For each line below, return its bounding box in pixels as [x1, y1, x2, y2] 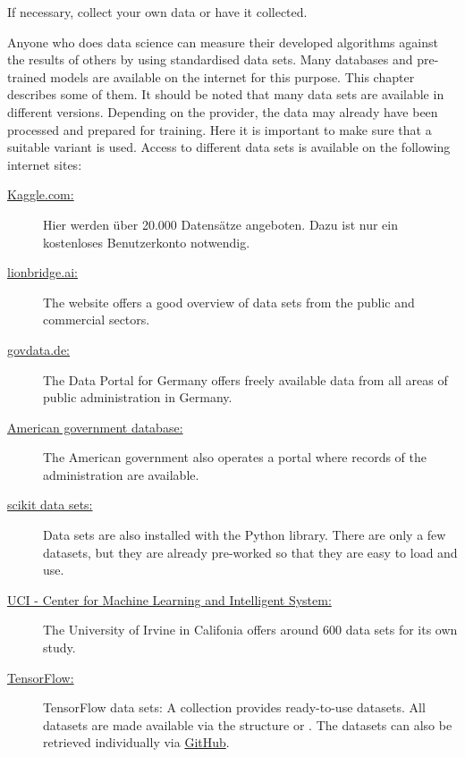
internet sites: [7, 155, 82, 173]
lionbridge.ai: [7, 263, 79, 282]
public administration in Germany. [43, 388, 232, 407]
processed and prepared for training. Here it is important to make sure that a [7, 120, 432, 139]
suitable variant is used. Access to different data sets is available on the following [7, 138, 451, 156]
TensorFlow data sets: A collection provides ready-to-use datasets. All [43, 698, 426, 717]
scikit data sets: [7, 495, 93, 514]
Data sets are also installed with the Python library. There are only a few [43, 526, 446, 544]
